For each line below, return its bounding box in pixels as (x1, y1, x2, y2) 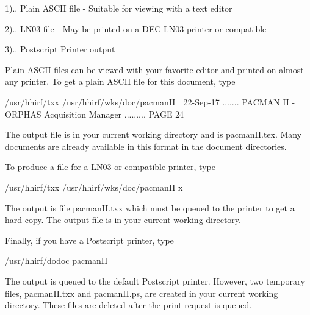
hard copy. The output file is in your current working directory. (5, 213, 241, 226)
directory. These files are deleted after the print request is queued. (5, 299, 252, 311)
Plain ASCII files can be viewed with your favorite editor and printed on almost (5, 63, 304, 76)
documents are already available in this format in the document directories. (5, 140, 287, 152)
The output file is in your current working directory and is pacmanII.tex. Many (5, 128, 302, 141)
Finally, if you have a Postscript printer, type (5, 233, 174, 246)
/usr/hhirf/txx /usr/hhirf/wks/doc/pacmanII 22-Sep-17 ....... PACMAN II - (5, 95, 295, 108)
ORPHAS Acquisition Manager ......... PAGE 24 (5, 107, 184, 120)
